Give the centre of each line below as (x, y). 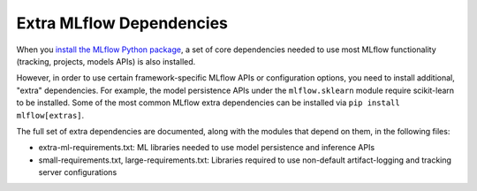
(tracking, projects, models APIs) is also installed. (106, 61)
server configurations (78, 172)
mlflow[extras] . (50, 115)
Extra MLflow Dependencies (122, 23)
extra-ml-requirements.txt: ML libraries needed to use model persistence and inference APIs (207, 148)
